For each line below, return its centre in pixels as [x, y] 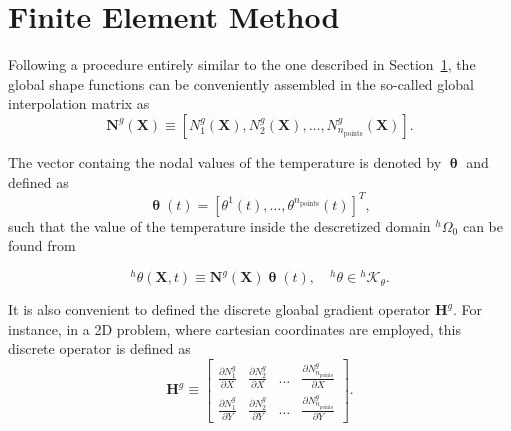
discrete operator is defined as [99, 348]
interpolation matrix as [79, 103]
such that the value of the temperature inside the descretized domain [219, 225]
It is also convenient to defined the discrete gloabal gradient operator [219, 309]
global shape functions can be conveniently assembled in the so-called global [241, 83]
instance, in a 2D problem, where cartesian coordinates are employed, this [234, 328]
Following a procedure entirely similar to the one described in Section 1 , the [242, 64]
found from [42, 245]
